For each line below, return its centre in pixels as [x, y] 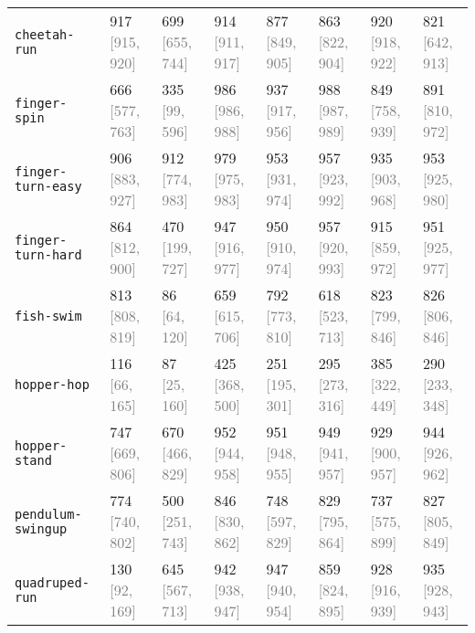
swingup [41, 528]
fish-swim [48, 316]
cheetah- [45, 34]
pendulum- [48, 514]
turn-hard [48, 254]
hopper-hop [52, 384]
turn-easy [48, 186]
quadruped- [52, 582]
